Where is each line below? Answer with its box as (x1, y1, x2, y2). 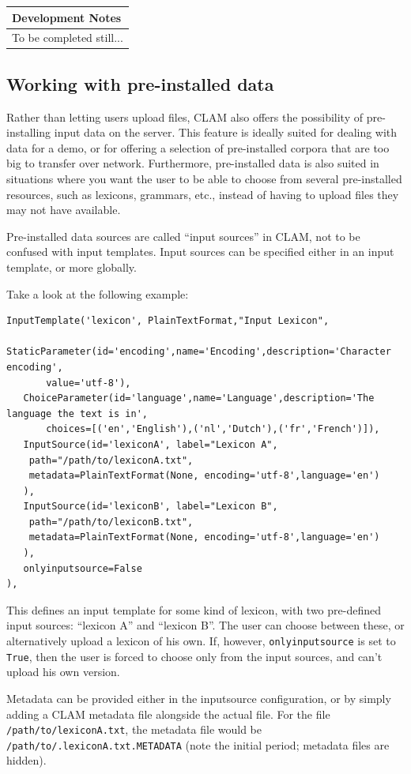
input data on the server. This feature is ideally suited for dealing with (54, 124, 398, 141)
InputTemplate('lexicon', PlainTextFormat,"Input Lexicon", (6, 315, 330, 327)
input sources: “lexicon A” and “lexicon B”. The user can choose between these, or (6, 617, 405, 633)
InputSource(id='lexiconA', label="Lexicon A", (23, 438, 278, 450)
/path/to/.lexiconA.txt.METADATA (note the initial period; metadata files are (6, 736, 390, 753)
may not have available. (6, 201, 121, 218)
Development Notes (12, 9, 122, 25)
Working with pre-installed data (6, 71, 274, 96)
